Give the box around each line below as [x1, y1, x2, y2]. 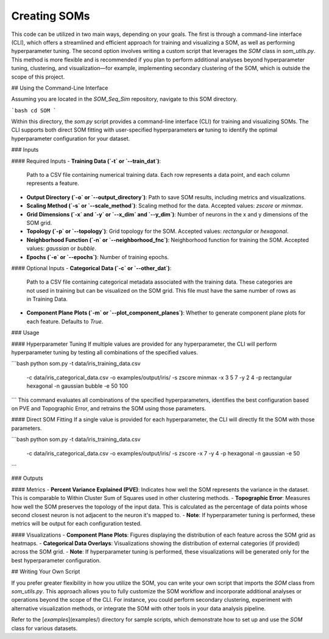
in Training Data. [26, 296, 68, 303]
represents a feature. [26, 180, 79, 187]
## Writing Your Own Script [11, 568, 80, 576]
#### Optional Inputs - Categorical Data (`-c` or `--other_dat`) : [11, 264, 172, 271]
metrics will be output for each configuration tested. [11, 520, 142, 527]
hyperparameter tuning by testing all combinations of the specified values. [11, 349, 198, 356]
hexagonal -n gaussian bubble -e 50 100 [26, 382, 129, 390]
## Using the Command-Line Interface [11, 84, 108, 91]
